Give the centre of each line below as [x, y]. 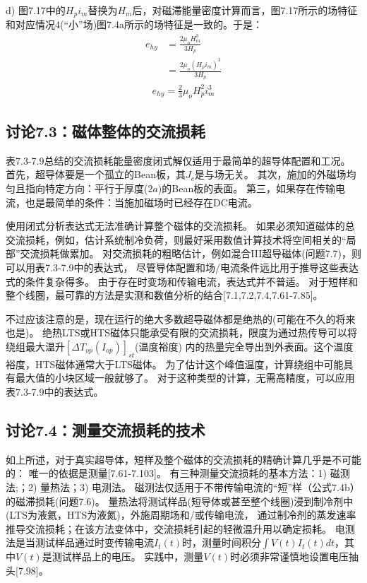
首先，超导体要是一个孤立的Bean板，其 [96, 174]
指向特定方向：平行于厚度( [86, 188]
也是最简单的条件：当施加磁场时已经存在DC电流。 [141, 202]
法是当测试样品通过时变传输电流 [80, 542]
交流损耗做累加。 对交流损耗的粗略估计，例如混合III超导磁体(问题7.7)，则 [191, 253]
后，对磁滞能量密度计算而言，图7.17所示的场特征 [245, 10]
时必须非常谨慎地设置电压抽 [295, 556]
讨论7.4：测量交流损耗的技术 [106, 429]
